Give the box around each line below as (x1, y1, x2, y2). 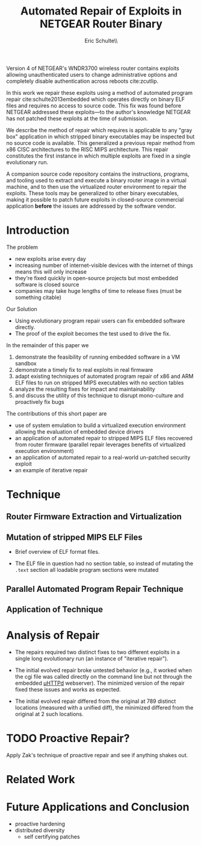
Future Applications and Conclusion (6, 800, 190, 814)
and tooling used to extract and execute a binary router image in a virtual (6, 176, 187, 184)
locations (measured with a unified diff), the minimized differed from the (14, 703, 194, 711)
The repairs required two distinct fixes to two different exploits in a (14, 648, 181, 656)
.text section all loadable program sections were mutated (14, 566, 159, 574)
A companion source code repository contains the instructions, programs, (6, 170, 190, 178)
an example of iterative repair (14, 466, 88, 473)
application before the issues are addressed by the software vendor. (6, 202, 176, 210)
